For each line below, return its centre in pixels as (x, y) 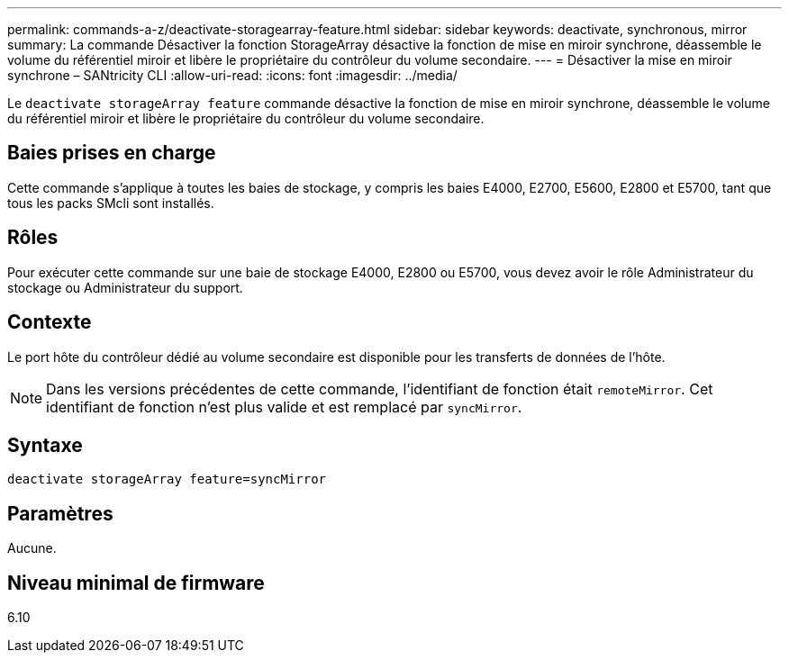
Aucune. (32, 548)
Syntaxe (45, 445)
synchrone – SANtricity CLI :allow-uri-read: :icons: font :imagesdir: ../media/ (232, 75)
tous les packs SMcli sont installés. (111, 203)
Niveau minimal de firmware (136, 583)
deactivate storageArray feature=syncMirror (167, 479)
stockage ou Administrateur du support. (125, 287)
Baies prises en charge (112, 153)
